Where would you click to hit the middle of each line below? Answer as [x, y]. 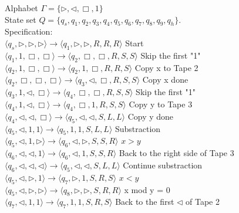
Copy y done [151, 116]
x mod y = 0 [147, 189]
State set [21, 19]
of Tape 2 [203, 202]
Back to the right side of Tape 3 [176, 153]
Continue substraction [163, 165]
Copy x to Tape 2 [166, 67]
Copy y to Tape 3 [161, 104]
